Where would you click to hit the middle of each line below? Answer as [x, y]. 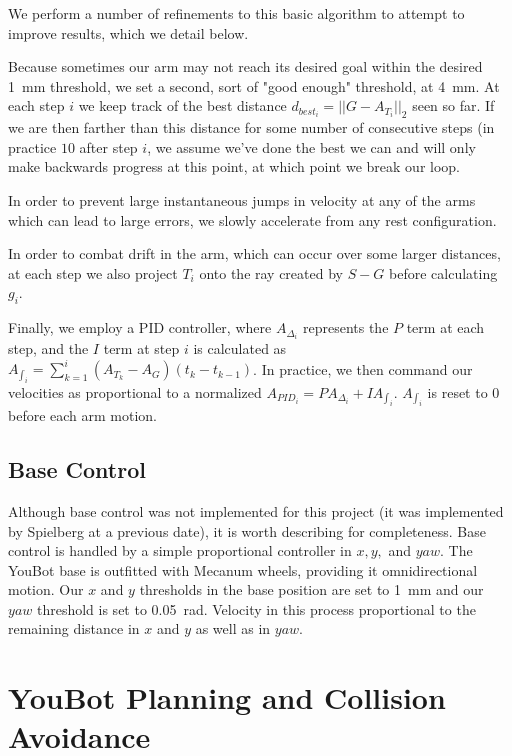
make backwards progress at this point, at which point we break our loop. [234, 166]
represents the [345, 327]
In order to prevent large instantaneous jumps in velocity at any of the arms [242, 199]
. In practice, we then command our [363, 368]
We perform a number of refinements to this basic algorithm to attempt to [236, 13]
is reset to [457, 391]
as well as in [233, 628]
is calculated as [240, 348]
